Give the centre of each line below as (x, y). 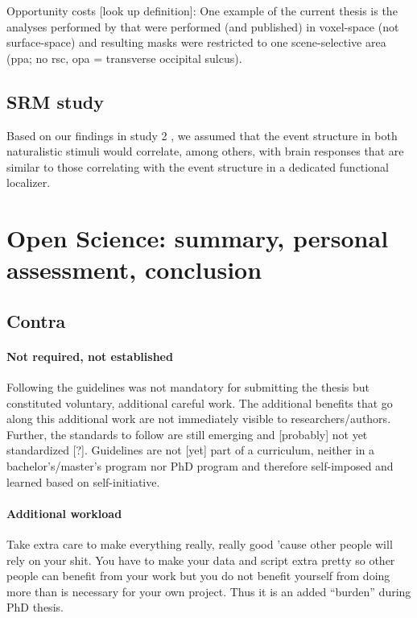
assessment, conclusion (134, 270)
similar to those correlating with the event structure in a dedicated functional (198, 166)
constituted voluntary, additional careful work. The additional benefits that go (200, 402)
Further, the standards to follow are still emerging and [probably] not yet (187, 434)
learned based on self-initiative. (83, 481)
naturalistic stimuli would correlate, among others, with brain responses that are (205, 151)
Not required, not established (90, 356)
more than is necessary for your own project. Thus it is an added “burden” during (209, 591)
